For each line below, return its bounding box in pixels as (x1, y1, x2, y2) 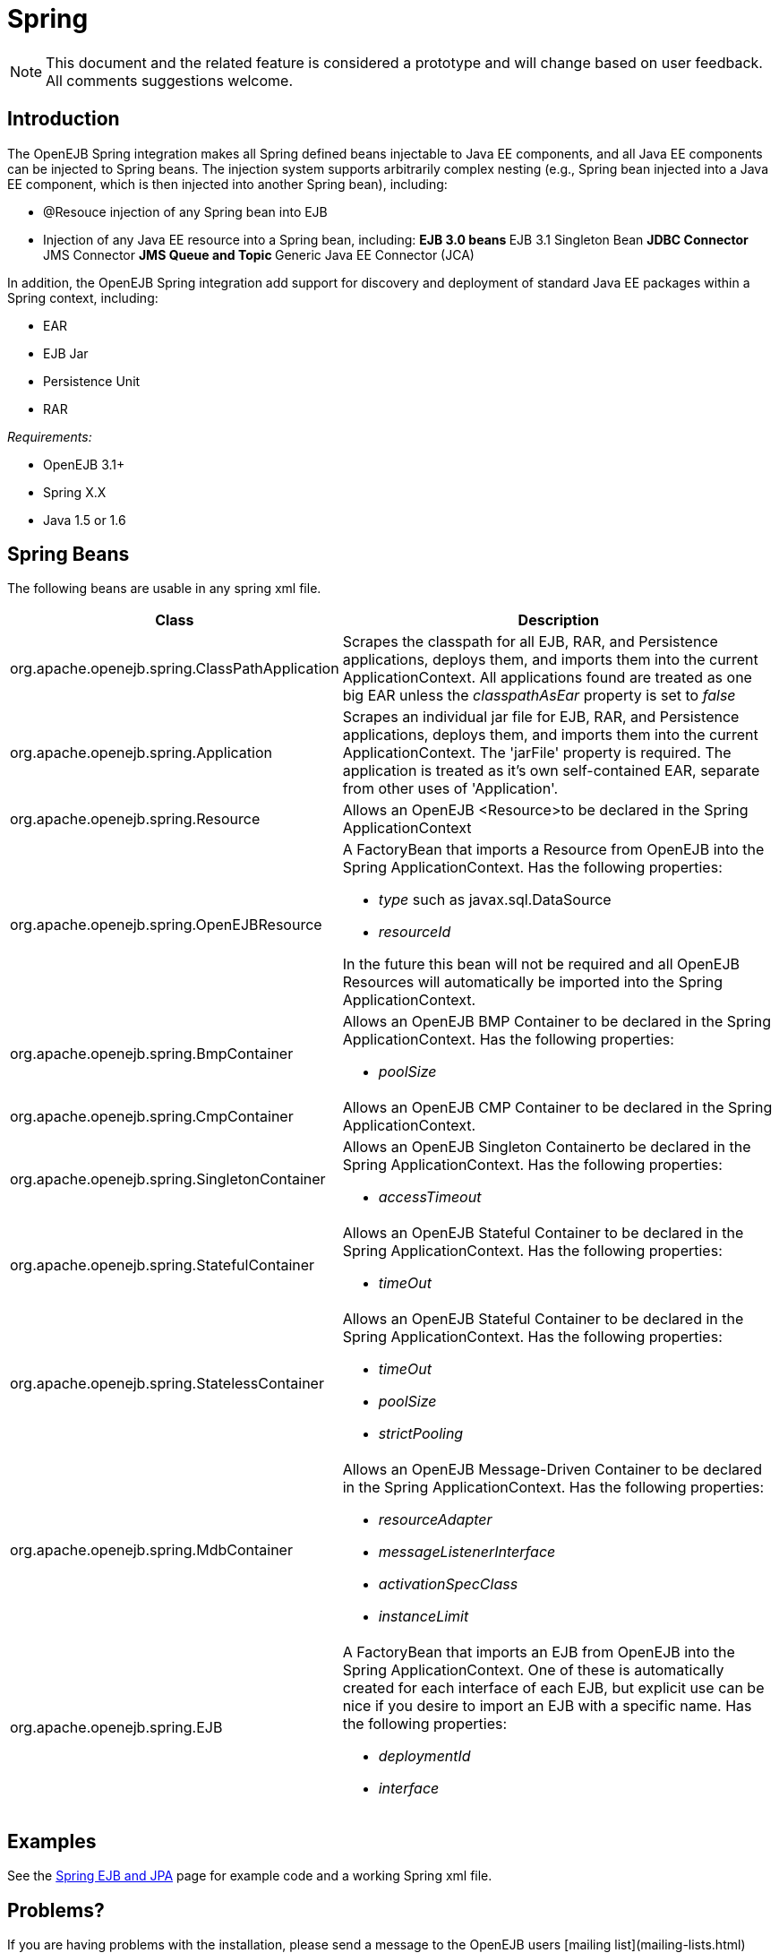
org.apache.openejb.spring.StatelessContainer (10, 1374, 324, 1393)
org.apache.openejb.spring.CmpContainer (10, 1107, 294, 1126)
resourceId (378, 923, 451, 942)
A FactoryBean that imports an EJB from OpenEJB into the (342, 1643, 735, 1662)
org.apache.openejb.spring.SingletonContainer (10, 1170, 326, 1189)
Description (518, 611, 600, 630)
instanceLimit (378, 1607, 469, 1626)
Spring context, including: (7, 289, 158, 305)
